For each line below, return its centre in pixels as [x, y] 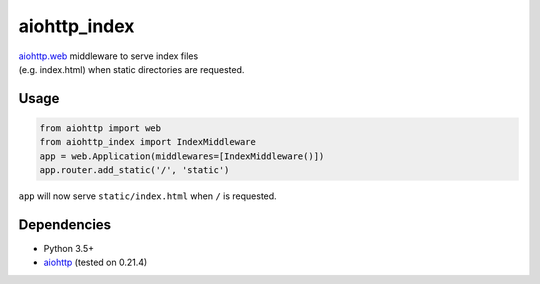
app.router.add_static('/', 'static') [134, 170]
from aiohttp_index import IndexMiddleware [148, 142]
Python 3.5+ [69, 248]
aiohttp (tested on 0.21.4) [95, 262]
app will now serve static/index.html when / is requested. [147, 196]
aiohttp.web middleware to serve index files [108, 56]
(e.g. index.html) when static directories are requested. [131, 69]
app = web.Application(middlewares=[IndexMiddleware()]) [182, 156]
